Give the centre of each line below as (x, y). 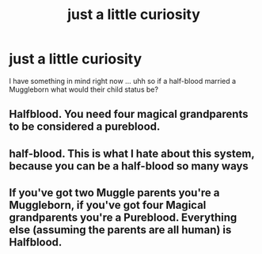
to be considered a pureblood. (85, 127)
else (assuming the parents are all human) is (120, 230)
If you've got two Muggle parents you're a (114, 193)
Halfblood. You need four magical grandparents (129, 114)
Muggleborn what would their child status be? (84, 89)
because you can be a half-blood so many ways (129, 166)
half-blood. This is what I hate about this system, (132, 153)
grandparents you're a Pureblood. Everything (123, 218)
